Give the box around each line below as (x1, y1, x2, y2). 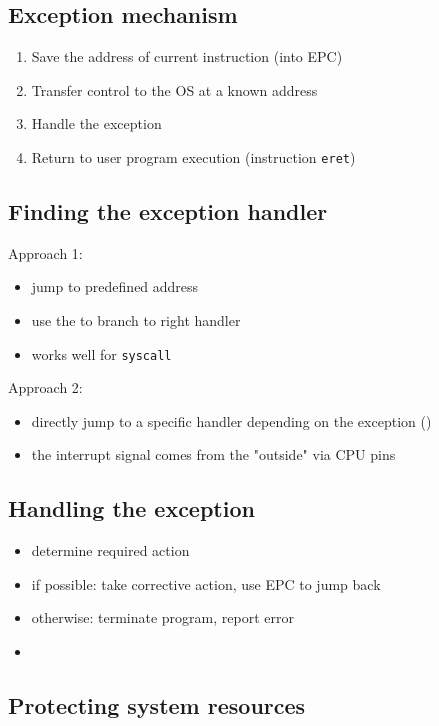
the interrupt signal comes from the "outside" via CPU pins (31, 444, 396, 465)
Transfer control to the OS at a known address (31, 79, 318, 100)
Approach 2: (8, 377, 83, 398)
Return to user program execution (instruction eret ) (31, 146, 356, 167)
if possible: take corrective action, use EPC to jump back (31, 573, 381, 594)
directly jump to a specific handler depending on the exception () (31, 410, 432, 431)
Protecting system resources (8, 690, 306, 721)
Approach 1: (8, 242, 83, 263)
